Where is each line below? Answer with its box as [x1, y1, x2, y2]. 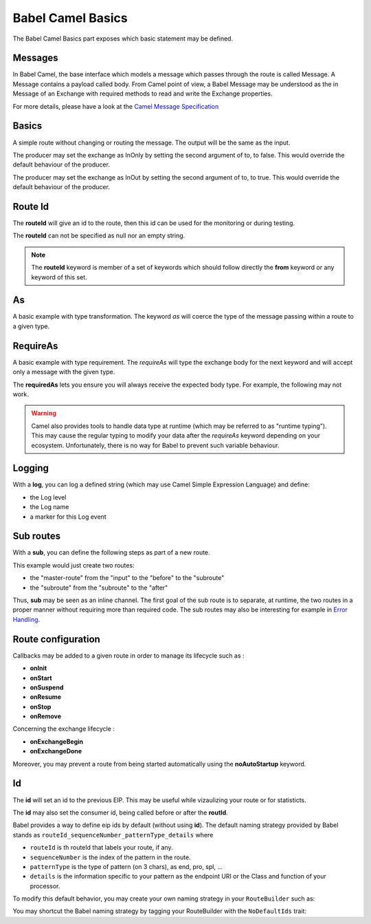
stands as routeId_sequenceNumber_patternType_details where [12, 830, 214, 839]
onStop [30, 702, 52, 711]
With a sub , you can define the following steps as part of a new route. [12, 548, 210, 557]
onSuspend [30, 683, 64, 691]
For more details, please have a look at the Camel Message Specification [12, 102, 219, 110]
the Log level [30, 493, 67, 502]
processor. [30, 881, 60, 890]
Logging [12, 462, 49, 474]
